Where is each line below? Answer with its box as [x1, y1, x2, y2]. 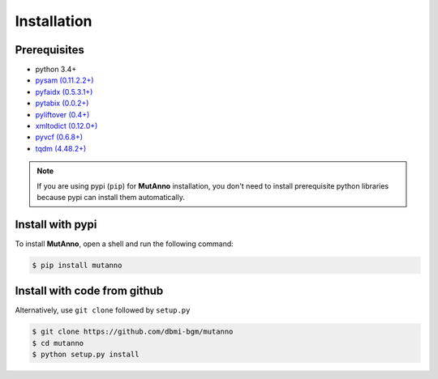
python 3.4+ [35, 65, 77, 75]
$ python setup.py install [32, 350, 140, 360]
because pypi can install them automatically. [36, 192, 186, 202]
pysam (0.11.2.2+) [35, 75, 94, 85]
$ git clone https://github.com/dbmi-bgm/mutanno [32, 327, 234, 336]
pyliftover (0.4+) [35, 109, 90, 119]
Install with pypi [15, 217, 97, 231]
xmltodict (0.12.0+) [35, 121, 98, 131]
